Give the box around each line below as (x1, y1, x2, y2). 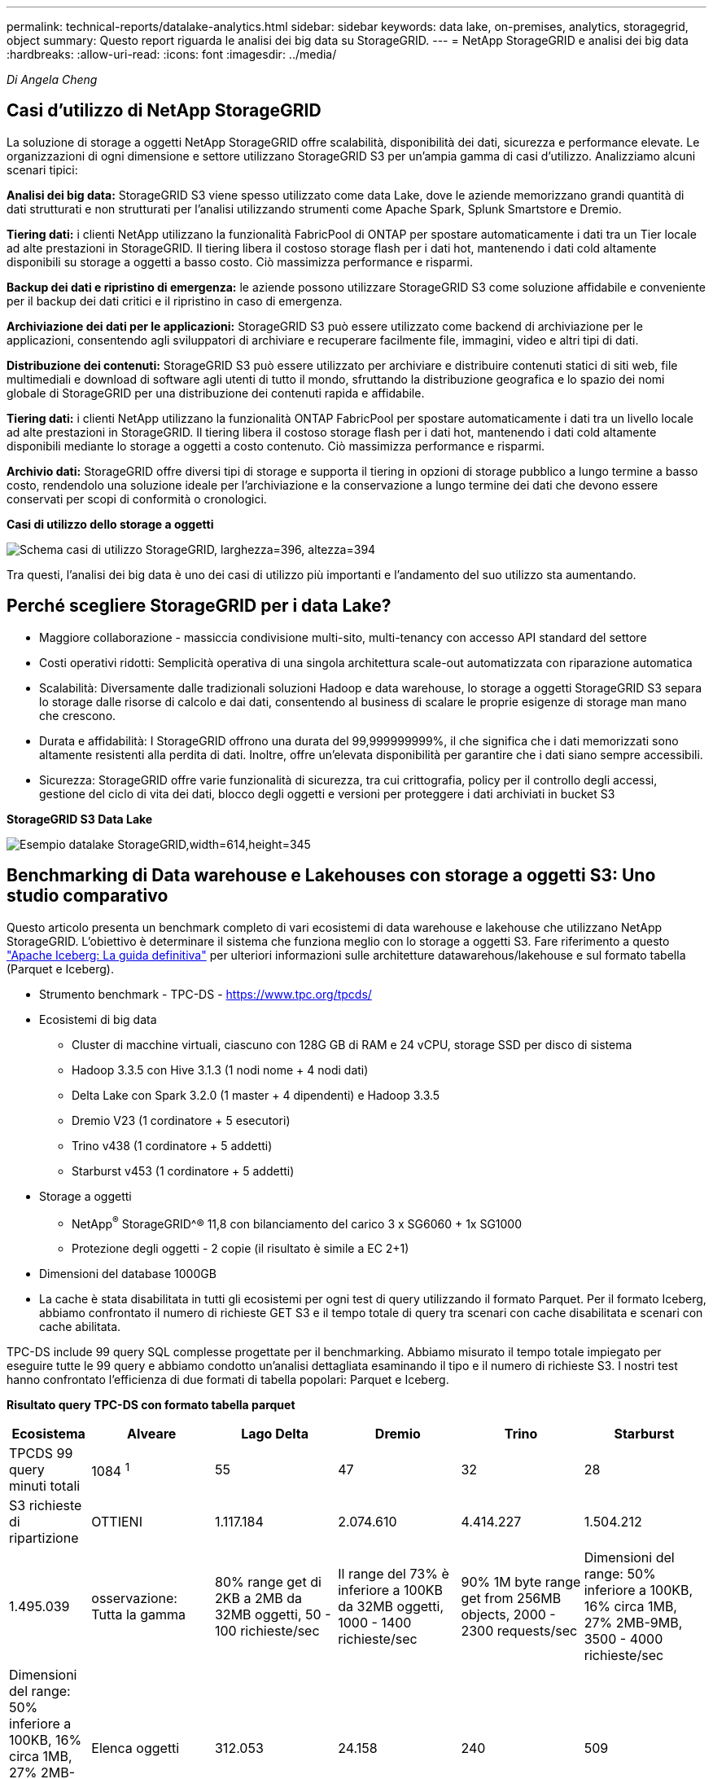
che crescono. (39, 708, 116, 723)
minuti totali (9, 1478, 81, 1495)
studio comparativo (7, 885, 168, 907)
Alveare (126, 1425, 177, 1443)
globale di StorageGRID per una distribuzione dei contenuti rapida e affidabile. (7, 385, 425, 400)
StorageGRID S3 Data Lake (7, 811, 153, 826)
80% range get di (214, 1574, 322, 1591)
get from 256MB (461, 1590, 562, 1607)
